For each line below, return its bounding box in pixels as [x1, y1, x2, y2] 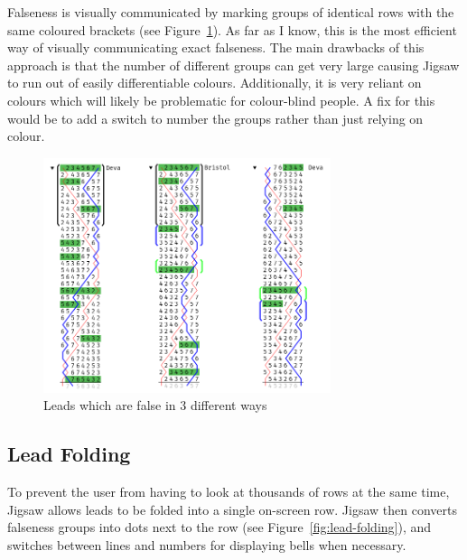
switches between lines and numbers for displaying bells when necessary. [7, 535, 406, 554]
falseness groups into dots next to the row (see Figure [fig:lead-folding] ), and [7, 518, 432, 537]
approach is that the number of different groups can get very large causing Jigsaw [7, 55, 460, 74]
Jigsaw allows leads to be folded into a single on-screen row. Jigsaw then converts [7, 499, 457, 518]
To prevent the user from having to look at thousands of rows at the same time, [7, 482, 450, 501]
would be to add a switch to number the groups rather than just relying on [7, 108, 424, 127]
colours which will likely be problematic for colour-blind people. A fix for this [7, 90, 435, 109]
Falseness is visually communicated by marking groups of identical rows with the [7, 3, 454, 21]
